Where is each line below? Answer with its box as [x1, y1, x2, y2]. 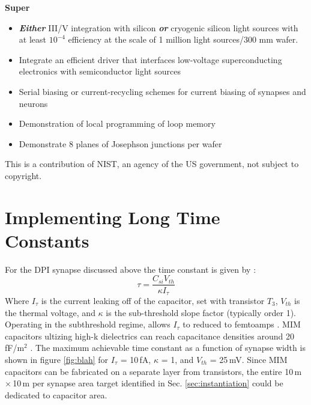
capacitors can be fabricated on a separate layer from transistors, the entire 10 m [5, 365, 302, 377]
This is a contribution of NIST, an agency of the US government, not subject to [5, 157, 299, 170]
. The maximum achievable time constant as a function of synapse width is [30, 341, 306, 354]
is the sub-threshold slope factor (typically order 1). [106, 306, 297, 318]
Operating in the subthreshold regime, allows [5, 318, 171, 330]
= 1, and [161, 353, 194, 365]
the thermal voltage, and [5, 306, 95, 318]
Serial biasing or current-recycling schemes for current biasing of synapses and [19, 85, 306, 97]
